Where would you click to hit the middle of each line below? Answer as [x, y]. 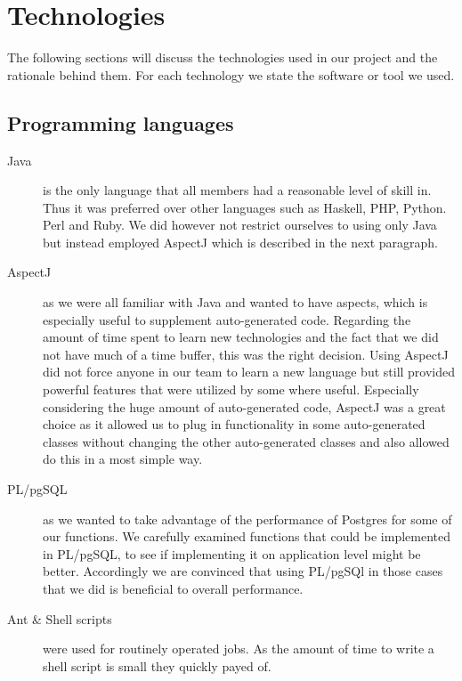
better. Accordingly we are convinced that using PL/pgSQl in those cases [243, 571]
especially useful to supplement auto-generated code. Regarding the [227, 319]
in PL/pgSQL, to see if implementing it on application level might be [232, 553]
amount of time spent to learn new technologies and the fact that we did [241, 337]
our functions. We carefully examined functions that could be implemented [247, 536]
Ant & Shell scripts [60, 618]
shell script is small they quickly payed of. [157, 665]
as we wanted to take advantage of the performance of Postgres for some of [247, 519]
